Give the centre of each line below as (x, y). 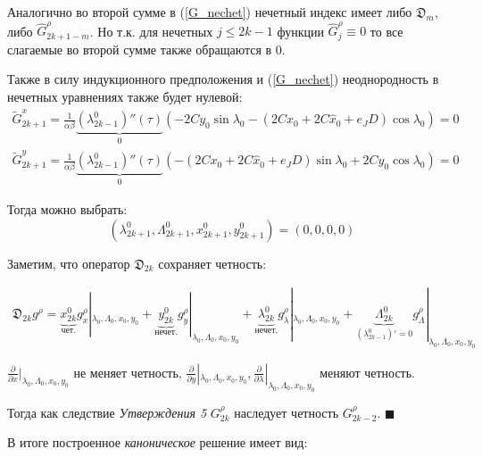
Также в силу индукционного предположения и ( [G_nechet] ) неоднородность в (223, 79)
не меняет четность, (128, 372)
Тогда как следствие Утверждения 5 (107, 412)
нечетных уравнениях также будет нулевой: (125, 96)
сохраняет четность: (212, 263)
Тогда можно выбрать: (67, 208)
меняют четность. (368, 372)
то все (386, 31)
